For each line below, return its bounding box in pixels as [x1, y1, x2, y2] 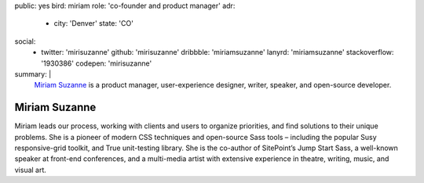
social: [14, 36, 36, 46]
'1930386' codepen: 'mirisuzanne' [41, 59, 152, 68]
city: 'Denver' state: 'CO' [53, 19, 133, 28]
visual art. [14, 165, 47, 174]
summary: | [14, 69, 52, 78]
